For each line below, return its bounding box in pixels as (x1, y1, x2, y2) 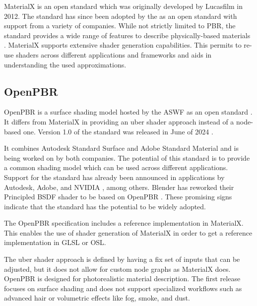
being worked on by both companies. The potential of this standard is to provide (4, 152, 250, 163)
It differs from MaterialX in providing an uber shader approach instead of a (4, 116, 234, 126)
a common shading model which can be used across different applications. (4, 162, 228, 173)
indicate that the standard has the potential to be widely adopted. (4, 201, 206, 211)
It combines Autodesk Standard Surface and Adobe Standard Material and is (4, 143, 239, 153)
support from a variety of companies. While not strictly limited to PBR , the (4, 20, 236, 31)
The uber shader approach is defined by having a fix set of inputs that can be (4, 254, 240, 264)
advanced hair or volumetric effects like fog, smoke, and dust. (4, 293, 190, 303)
